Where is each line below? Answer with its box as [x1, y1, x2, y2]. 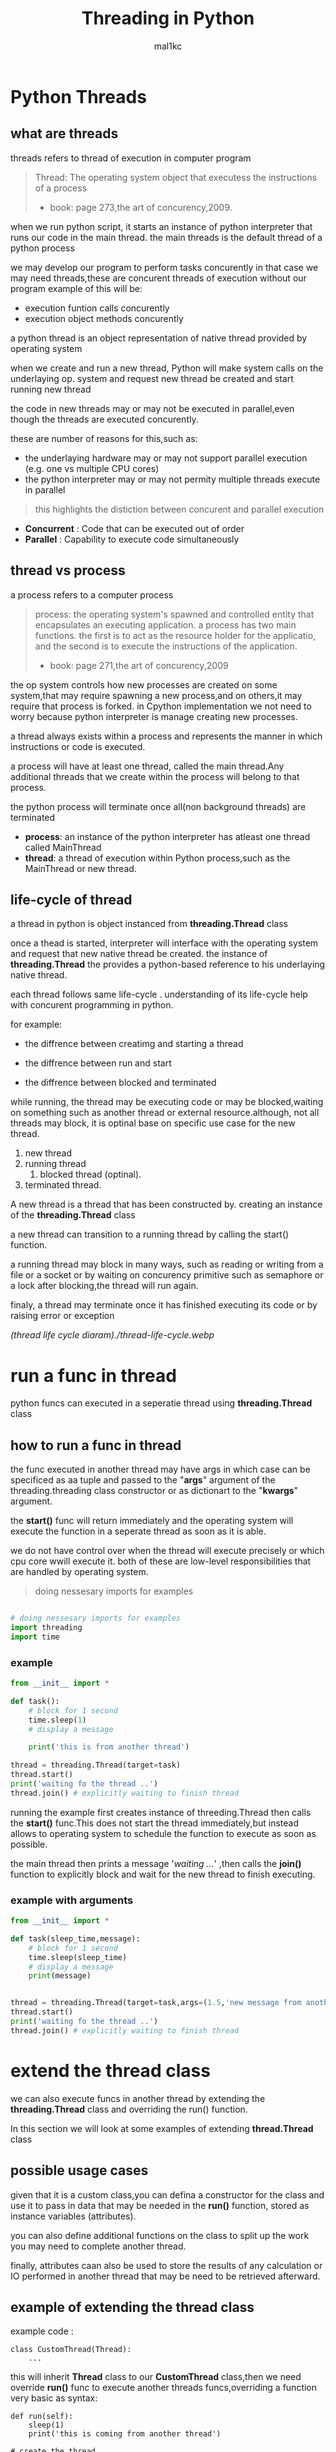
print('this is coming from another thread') [28, 2429, 222, 2439]
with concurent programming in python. [10, 999, 174, 1011]
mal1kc [153, 40, 183, 52]
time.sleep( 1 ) [28, 1715, 87, 1725]
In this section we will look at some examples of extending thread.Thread [10, 2122, 314, 2134]
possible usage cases [10, 2162, 149, 2179]
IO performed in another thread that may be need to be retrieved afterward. [10, 2270, 321, 2282]
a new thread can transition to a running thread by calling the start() [10, 1228, 290, 1241]
